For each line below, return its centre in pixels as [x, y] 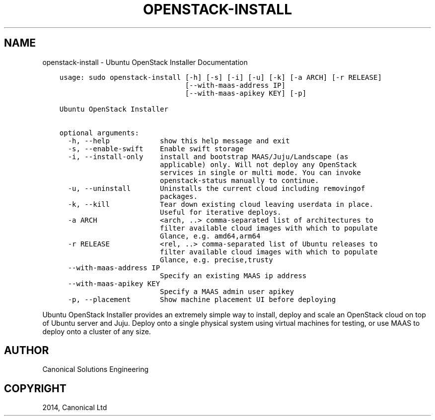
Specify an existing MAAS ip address [233, 275]
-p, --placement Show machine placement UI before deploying [202, 299]
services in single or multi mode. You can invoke [260, 172]
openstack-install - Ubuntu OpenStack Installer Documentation [145, 62]
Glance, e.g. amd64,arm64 [210, 236]
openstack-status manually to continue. [240, 180]
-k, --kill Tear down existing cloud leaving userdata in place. [220, 204]
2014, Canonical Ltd [75, 408]
